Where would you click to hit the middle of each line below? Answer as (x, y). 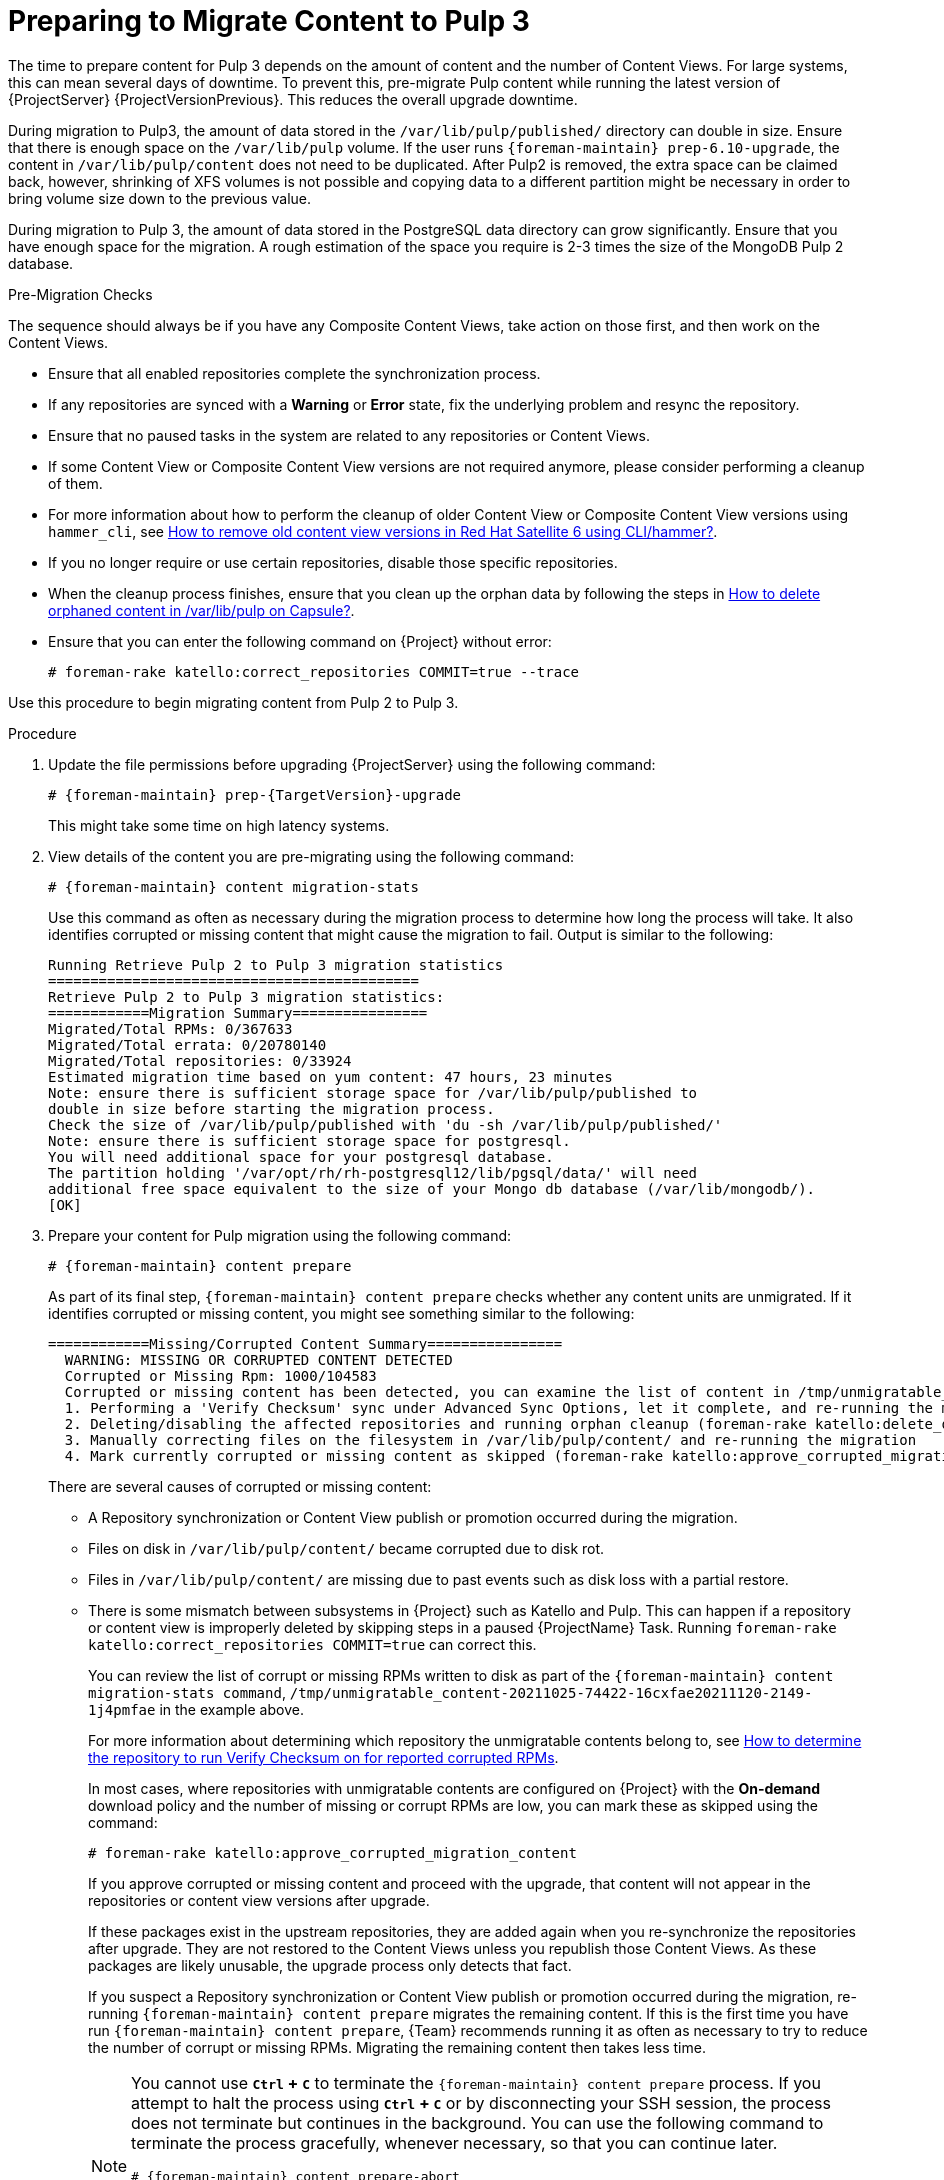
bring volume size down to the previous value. (159, 198)
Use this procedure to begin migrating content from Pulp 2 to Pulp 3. (233, 702)
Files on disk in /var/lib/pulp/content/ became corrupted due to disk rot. (346, 1548)
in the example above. (231, 1709)
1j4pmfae (122, 1709)
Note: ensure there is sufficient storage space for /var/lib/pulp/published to (373, 1092)
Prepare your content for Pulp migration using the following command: (280, 1235)
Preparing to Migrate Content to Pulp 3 (269, 21)
